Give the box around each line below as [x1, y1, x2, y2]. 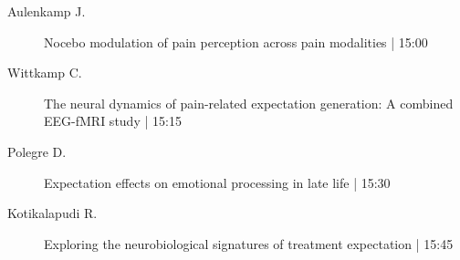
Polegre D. [7, 141, 67, 161]
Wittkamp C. [7, 63, 82, 82]
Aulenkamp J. [7, 2, 86, 20]
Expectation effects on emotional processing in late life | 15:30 [44, 172, 391, 192]
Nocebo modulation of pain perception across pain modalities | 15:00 [44, 32, 428, 51]
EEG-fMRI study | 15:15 [44, 111, 182, 130]
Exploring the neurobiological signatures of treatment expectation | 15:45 [44, 234, 454, 253]
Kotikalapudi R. [7, 203, 98, 223]
